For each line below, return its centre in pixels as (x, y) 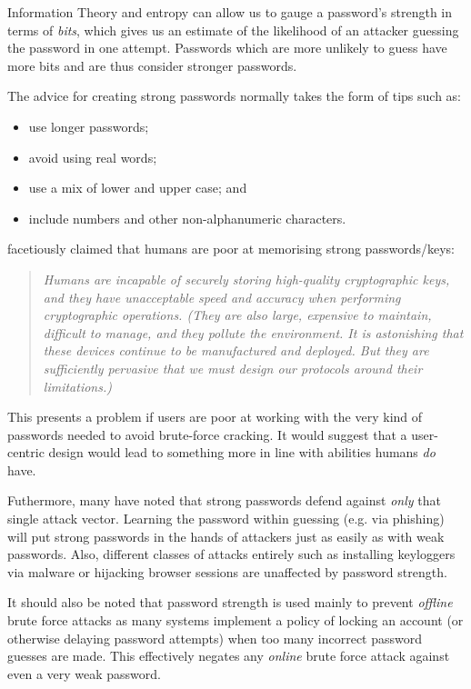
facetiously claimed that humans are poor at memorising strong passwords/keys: (231, 249)
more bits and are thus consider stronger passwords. (152, 65)
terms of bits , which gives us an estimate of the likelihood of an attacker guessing (233, 30)
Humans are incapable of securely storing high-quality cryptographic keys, (246, 279)
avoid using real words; (93, 157)
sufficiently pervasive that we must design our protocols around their (233, 368)
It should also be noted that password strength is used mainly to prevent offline (230, 602)
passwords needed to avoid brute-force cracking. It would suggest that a (207, 434)
